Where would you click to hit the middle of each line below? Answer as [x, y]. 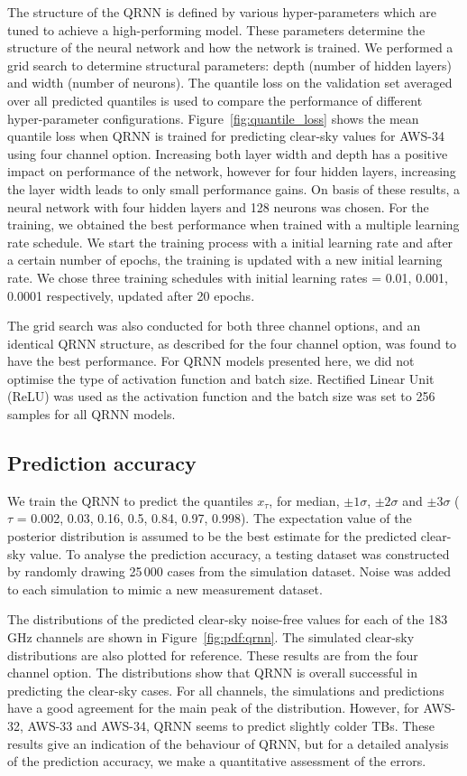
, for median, [304, 500]
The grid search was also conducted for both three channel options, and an [214, 326]
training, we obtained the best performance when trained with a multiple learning [233, 224]
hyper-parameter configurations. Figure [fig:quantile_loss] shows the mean [213, 118]
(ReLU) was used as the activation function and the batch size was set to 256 [221, 396]
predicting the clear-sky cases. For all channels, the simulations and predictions [226, 690]
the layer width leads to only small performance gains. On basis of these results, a [234, 188]
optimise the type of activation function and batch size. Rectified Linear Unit [221, 378]
